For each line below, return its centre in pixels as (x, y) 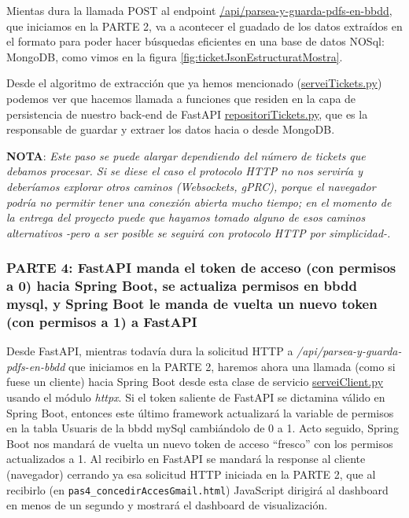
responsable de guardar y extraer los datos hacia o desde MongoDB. (171, 129)
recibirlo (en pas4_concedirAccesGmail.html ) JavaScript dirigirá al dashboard (197, 489)
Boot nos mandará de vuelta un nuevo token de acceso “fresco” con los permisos (200, 443)
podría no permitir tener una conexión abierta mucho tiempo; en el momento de (199, 202)
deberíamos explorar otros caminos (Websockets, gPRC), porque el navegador (191, 186)
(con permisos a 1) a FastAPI (102, 321)
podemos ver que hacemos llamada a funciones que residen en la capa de (181, 98)
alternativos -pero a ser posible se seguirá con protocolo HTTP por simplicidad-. (199, 232)
